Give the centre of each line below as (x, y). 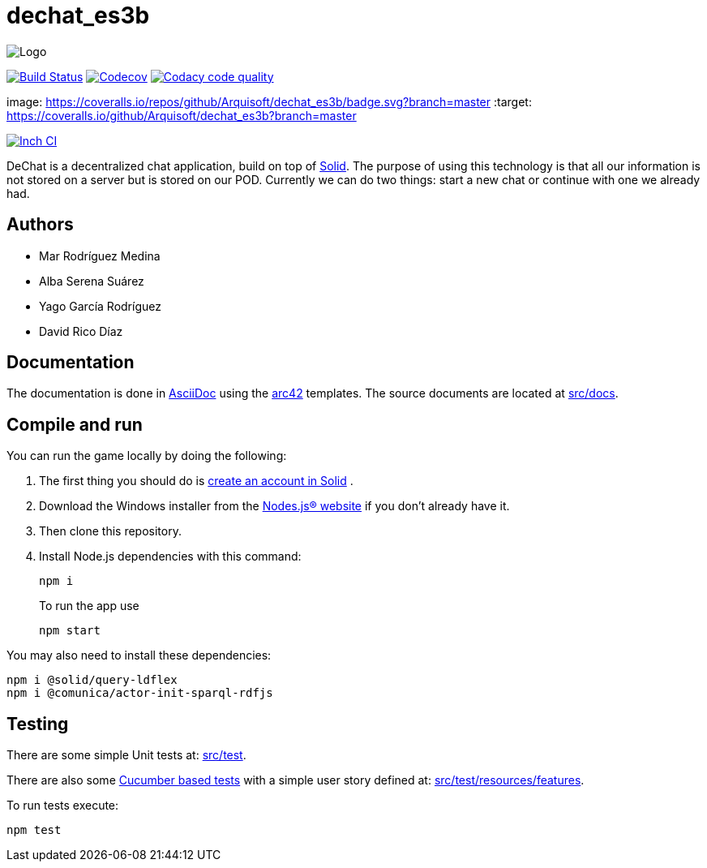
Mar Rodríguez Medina (100, 256)
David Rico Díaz (81, 331)
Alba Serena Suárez (92, 281)
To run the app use (89, 606)
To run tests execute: (63, 806)
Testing (38, 724)
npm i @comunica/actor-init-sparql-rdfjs (140, 693)
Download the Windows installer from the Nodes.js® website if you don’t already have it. (274, 506)
